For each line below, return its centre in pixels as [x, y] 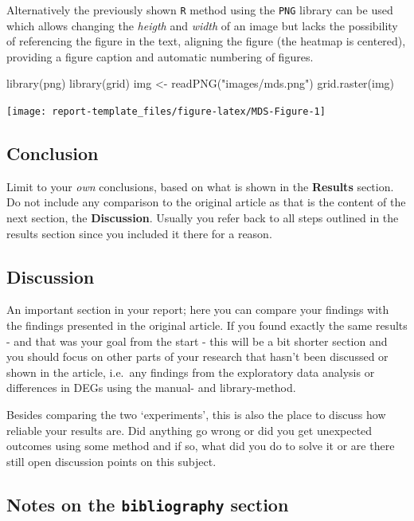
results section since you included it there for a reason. [139, 233]
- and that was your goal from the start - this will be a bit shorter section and [197, 341]
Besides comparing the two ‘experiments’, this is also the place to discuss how [196, 415]
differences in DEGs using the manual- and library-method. [151, 388]
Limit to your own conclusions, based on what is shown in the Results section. [200, 186]
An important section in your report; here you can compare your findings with [198, 309]
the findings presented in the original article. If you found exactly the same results [207, 325]
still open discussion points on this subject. [111, 461]
